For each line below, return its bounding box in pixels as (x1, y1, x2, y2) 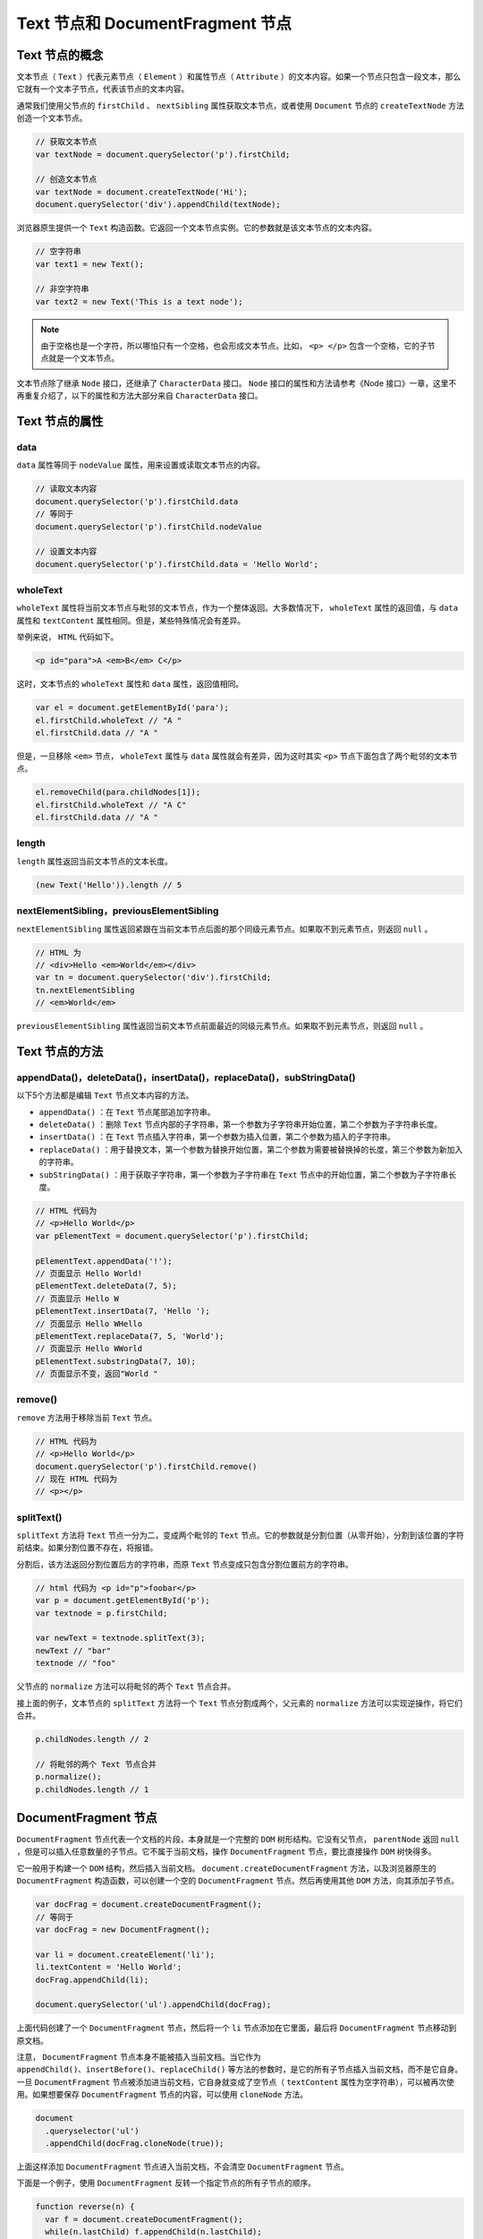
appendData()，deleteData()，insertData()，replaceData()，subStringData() (16, 1071, 356, 1084)
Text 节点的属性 (16, 414, 104, 429)
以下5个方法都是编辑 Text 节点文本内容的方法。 (16, 1090, 194, 1101)
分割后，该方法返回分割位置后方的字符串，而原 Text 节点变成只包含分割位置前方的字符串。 (16, 1558, 353, 1569)
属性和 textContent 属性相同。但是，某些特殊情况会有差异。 (16, 614, 246, 626)
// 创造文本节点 (35, 175, 97, 184)
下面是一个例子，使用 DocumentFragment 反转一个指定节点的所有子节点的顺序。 (16, 2177, 317, 2189)
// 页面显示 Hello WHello (35, 1318, 143, 1329)
